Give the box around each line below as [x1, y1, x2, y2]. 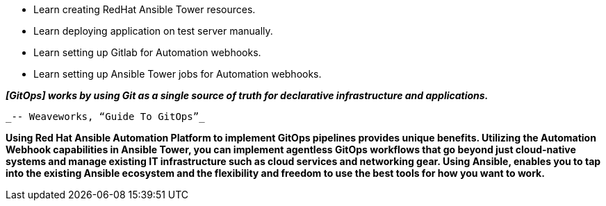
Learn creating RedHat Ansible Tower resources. [33, 3, 256, 15]
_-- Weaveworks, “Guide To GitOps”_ [6, 111, 205, 122]
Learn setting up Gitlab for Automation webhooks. [33, 46, 261, 58]
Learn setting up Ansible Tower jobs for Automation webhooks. [33, 68, 322, 80]
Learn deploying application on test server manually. [33, 25, 273, 37]
